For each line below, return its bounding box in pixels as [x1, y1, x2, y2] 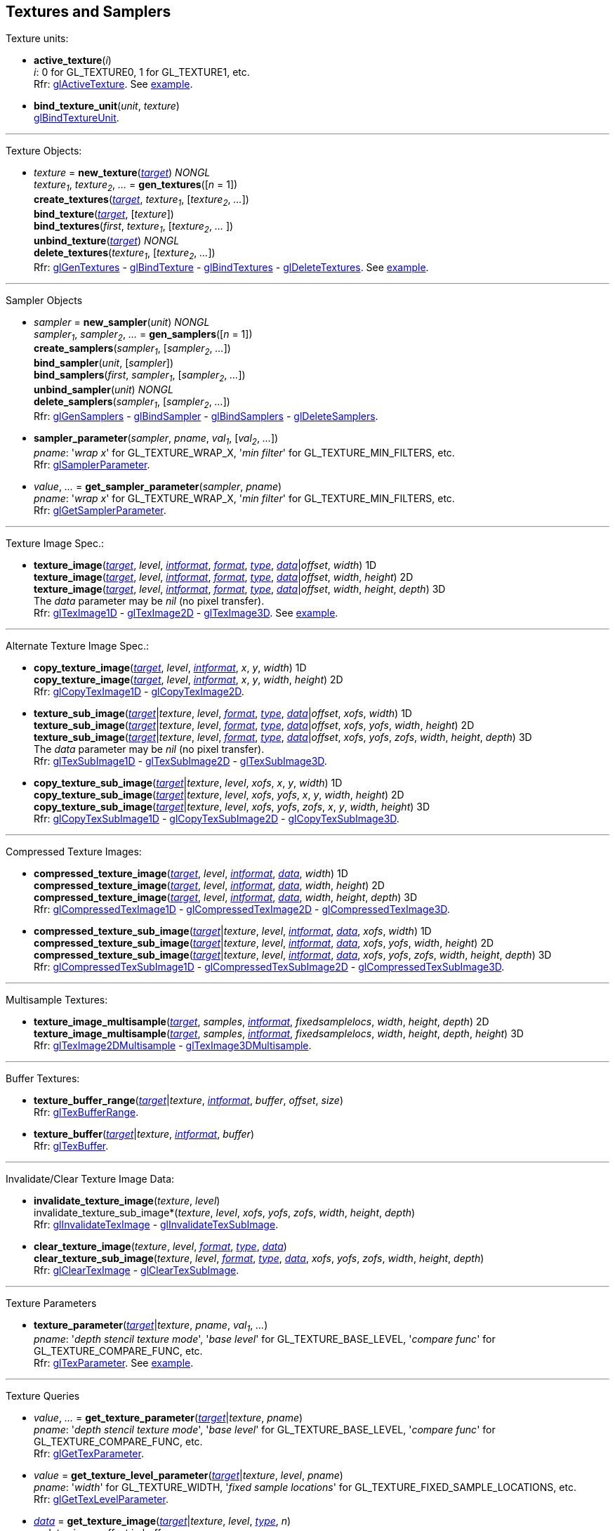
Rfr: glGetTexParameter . [34, 1447, 144, 1460]
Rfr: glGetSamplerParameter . [34, 504, 166, 516]
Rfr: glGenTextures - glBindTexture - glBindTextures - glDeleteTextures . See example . [34, 261, 429, 273]
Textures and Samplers [6, 3, 171, 20]
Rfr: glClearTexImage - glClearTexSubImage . [34, 1263, 239, 1276]
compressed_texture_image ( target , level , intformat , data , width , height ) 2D [34, 879, 385, 891]
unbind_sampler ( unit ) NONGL [34, 383, 173, 395]
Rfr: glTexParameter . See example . [34, 1357, 194, 1369]
